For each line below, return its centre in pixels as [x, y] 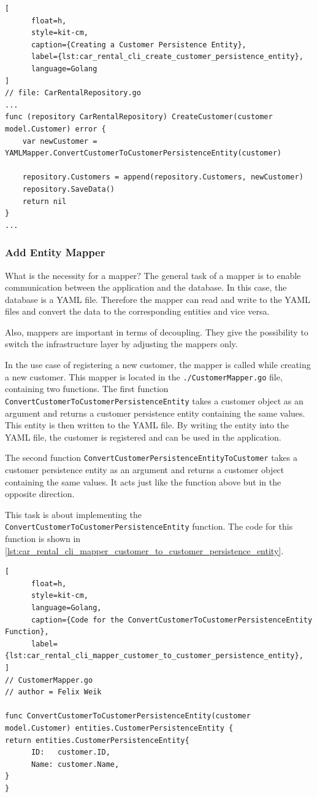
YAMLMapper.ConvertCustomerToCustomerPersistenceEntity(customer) [143, 153]
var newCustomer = [60, 141]
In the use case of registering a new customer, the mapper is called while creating [158, 365]
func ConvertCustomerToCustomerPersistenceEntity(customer [128, 716]
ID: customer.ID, [71, 752]
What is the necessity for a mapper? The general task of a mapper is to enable [153, 275]
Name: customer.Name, [75, 764]
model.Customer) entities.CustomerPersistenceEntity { [119, 728]
